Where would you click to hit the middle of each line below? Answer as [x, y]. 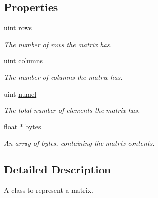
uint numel [20, 93]
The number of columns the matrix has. [63, 77]
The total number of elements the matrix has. [72, 110]
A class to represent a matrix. [49, 190]
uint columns [24, 61]
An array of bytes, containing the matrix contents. [79, 143]
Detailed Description [58, 169]
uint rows [18, 28]
